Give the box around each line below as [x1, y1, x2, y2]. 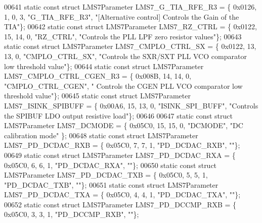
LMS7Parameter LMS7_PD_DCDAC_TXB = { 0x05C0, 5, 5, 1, [4, 170, 208, 180]
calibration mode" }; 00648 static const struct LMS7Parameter [4, 130, 198, 140]
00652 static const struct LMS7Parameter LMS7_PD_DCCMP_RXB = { [4, 199, 237, 209]
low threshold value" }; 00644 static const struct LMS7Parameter [4, 61, 204, 71]
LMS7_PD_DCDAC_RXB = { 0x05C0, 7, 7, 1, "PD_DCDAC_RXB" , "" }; [4, 140, 240, 150]
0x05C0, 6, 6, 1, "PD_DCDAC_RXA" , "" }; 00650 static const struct [4, 159, 217, 170]
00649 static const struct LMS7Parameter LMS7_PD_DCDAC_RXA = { [4, 149, 236, 160]
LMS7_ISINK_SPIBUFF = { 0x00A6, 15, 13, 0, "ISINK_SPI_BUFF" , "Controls [4, 100, 258, 110]
